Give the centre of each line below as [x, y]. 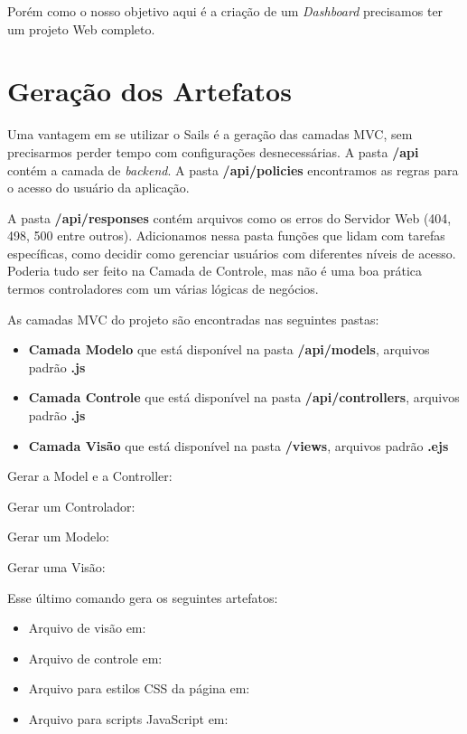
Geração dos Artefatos [149, 91]
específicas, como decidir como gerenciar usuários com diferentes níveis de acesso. [232, 253]
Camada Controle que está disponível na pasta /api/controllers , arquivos [244, 397]
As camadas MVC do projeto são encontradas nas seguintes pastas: [193, 319]
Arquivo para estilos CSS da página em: [139, 688]
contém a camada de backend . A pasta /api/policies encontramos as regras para [233, 169]
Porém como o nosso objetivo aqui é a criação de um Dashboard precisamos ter [225, 11]
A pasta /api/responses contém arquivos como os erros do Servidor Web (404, [229, 217]
